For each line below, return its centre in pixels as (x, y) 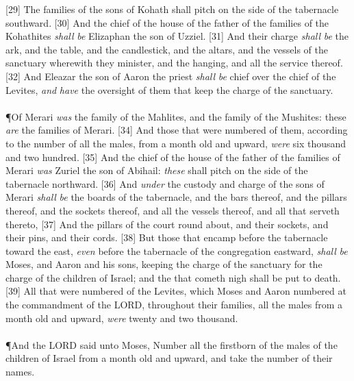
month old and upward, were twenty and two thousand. (122, 318)
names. (20, 372)
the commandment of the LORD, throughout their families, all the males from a (174, 305)
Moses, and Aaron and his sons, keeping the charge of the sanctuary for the (164, 264)
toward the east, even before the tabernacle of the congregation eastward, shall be (177, 250)
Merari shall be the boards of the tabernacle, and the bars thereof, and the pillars (176, 197)
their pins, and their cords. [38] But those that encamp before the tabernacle (167, 237)
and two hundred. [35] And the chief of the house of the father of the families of (173, 157)
